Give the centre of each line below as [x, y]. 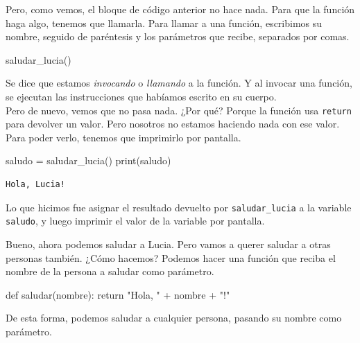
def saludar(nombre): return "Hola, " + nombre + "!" [118, 294]
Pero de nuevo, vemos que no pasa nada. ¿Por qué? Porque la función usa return [179, 110]
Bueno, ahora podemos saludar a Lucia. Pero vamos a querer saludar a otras [168, 244]
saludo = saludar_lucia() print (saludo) [88, 160]
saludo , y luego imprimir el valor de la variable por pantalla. [135, 221]
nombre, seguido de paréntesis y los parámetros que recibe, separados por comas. [178, 36]
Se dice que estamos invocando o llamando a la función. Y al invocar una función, [179, 83]
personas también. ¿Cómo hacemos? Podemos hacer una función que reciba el [171, 257]
